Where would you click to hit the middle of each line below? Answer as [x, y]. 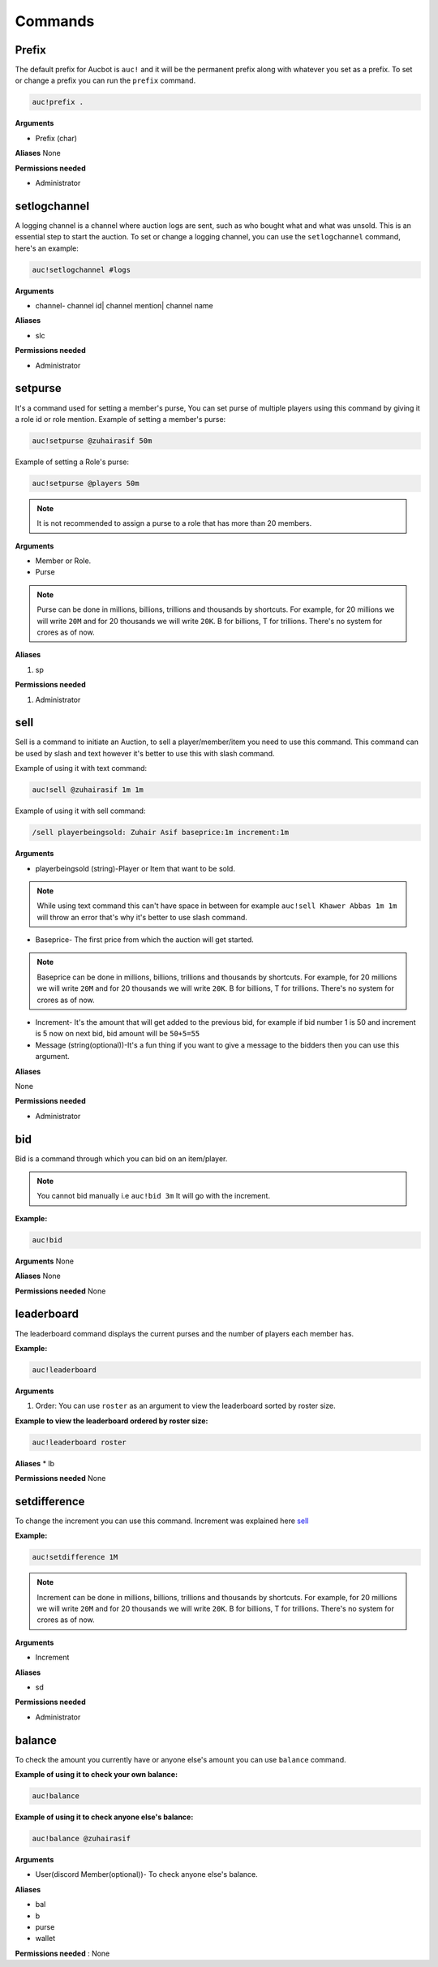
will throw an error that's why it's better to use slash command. [142, 917]
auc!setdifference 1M [75, 1557]
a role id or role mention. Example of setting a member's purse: [120, 419]
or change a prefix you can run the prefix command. [105, 80]
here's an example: [47, 248]
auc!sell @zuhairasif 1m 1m [88, 790]
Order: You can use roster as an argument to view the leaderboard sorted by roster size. [185, 1406]
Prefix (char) [56, 138]
